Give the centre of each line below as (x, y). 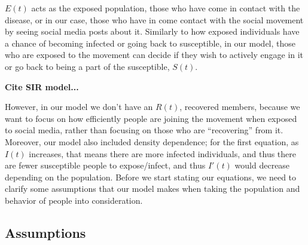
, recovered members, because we (240, 107)
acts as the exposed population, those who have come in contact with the (166, 8)
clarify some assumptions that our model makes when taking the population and (153, 189)
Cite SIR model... (42, 86)
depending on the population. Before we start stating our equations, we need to (151, 177)
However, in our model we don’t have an (79, 107)
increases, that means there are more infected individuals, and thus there (162, 153)
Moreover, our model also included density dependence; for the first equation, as (152, 141)
